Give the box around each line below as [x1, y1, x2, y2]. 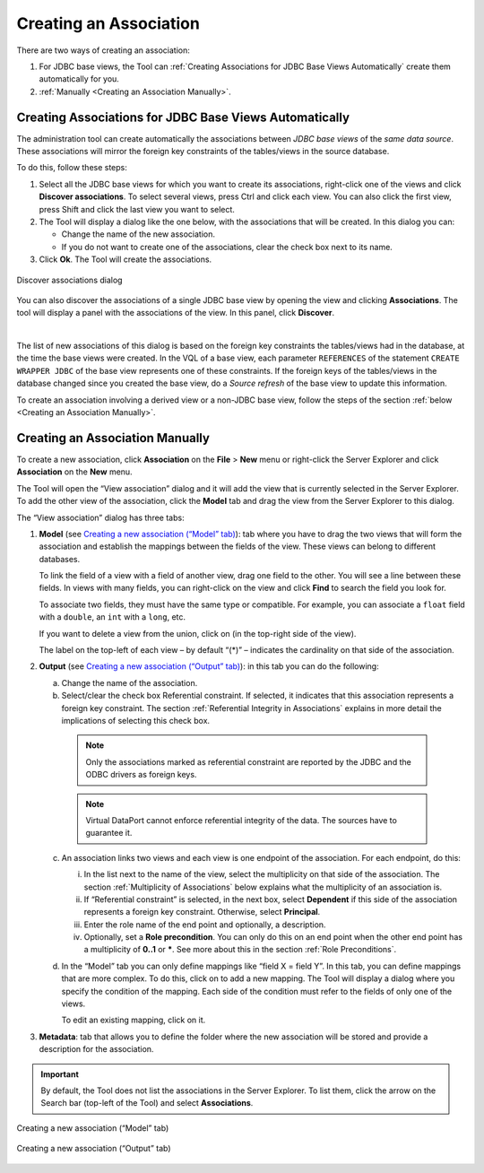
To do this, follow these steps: [16, 162, 127, 173]
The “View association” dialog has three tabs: [16, 512, 185, 523]
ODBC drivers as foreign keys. [85, 769, 197, 780]
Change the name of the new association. [61, 229, 215, 239]
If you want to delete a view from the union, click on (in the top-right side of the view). [39, 628, 357, 639]
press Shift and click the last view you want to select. [39, 204, 235, 214]
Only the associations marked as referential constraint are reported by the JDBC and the [85, 756, 411, 767]
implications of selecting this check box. [61, 715, 211, 726]
